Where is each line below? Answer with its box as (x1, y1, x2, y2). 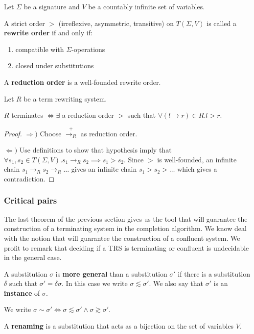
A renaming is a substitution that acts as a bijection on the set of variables (4, 321, 234, 331)
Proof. (4, 128, 22, 138)
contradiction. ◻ (4, 173, 55, 183)
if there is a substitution (178, 268, 251, 279)
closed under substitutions (15, 60, 94, 71)
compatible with (15, 44, 64, 54)
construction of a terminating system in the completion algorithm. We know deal (4, 223, 247, 233)
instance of (4, 287, 40, 298)
